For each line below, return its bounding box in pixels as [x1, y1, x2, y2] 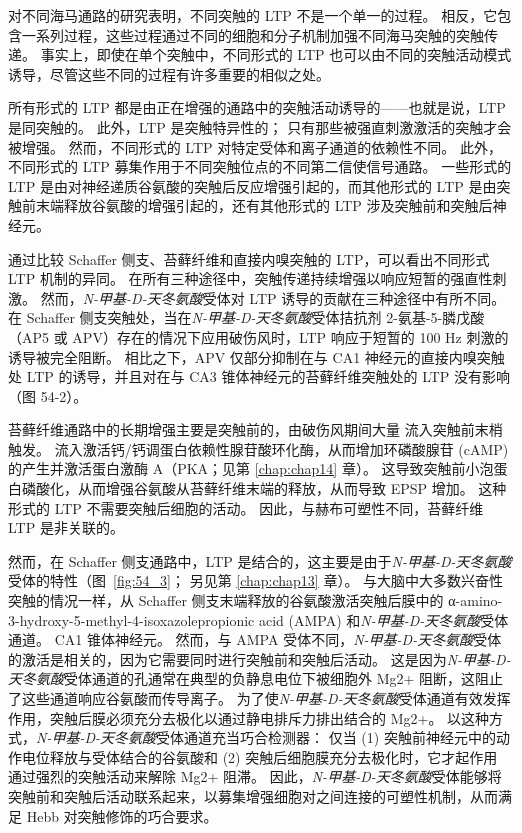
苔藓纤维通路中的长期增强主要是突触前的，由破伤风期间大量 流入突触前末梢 [8, 419, 503, 440]
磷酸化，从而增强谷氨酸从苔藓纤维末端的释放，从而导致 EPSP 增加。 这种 [21, 478, 507, 499]
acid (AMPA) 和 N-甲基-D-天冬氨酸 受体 [258, 609, 509, 630]
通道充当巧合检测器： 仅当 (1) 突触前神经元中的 [184, 727, 496, 748]
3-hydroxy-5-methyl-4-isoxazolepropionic [8, 609, 255, 630]
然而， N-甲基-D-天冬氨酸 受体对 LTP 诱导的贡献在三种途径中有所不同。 [40, 287, 506, 308]
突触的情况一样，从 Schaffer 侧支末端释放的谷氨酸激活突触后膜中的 [8, 590, 444, 611]
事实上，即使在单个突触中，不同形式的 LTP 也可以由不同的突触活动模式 [40, 44, 512, 65]
